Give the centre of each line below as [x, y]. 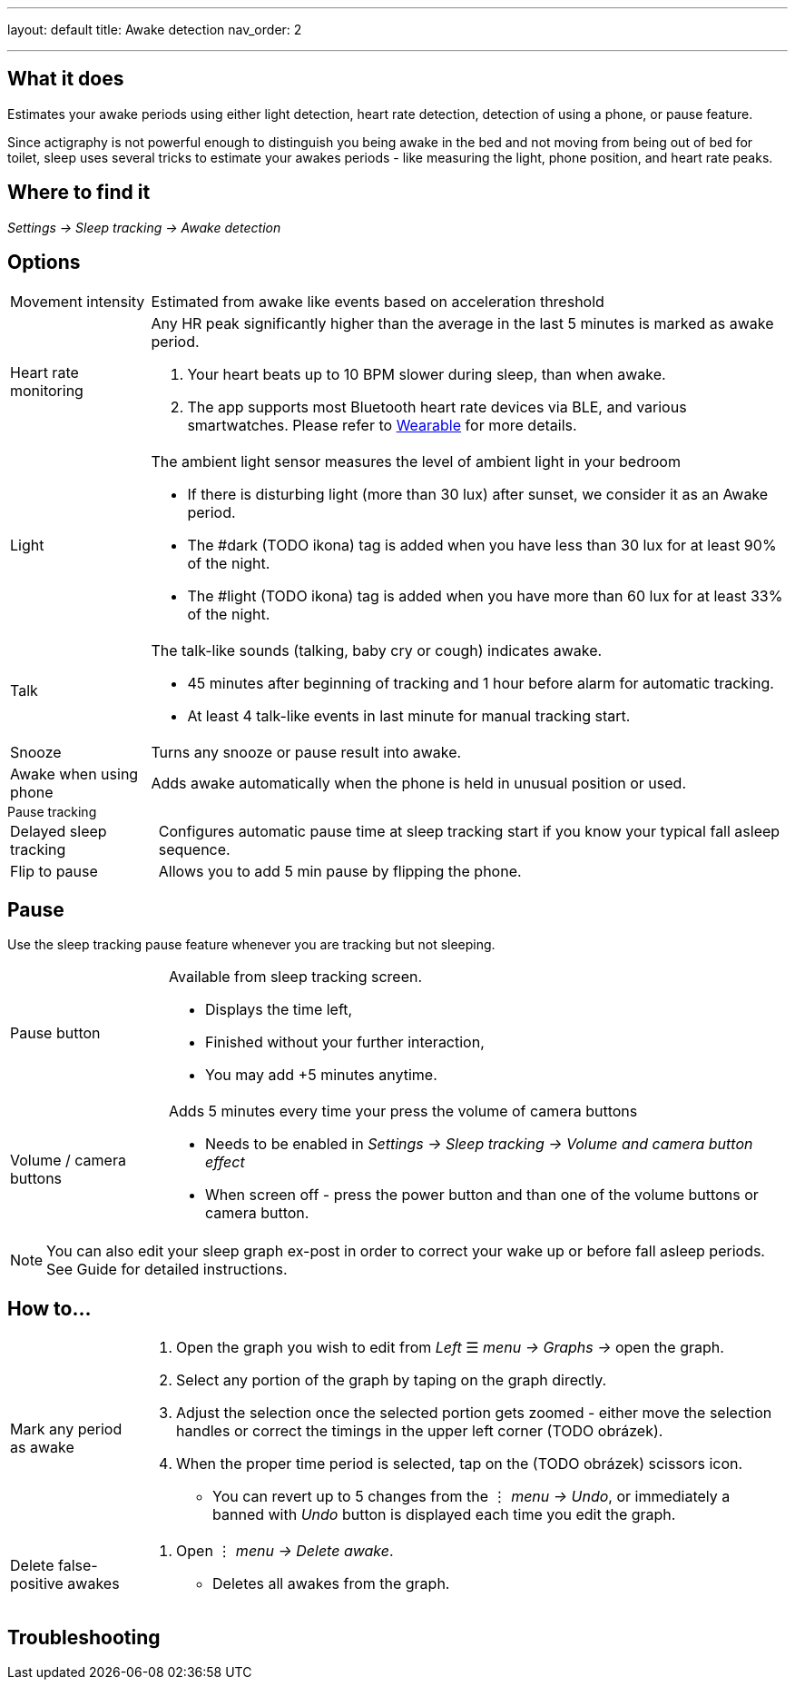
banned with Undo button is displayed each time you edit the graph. [444, 1515]
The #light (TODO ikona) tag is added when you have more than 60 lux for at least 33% [485, 595]
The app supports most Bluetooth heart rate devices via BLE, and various [437, 407]
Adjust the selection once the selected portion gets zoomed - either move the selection [474, 1413]
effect [225, 1162]
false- [78, 1566]
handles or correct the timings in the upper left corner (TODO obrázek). [420, 1431]
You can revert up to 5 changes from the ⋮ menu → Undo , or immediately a [471, 1497]
